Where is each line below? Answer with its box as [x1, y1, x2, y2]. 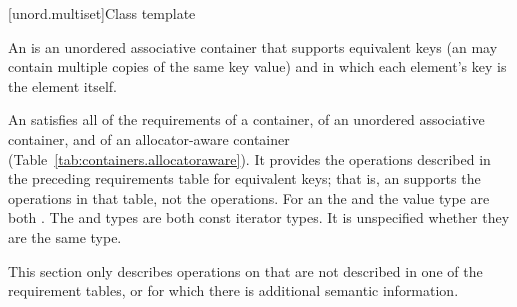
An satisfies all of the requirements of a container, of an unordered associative [8, 109, 485, 130]
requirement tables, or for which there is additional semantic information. [8, 280, 459, 301]
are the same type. [8, 226, 122, 247]
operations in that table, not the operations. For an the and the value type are [8, 187, 490, 208]
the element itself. [8, 75, 117, 96]
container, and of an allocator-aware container [8, 128, 290, 149]
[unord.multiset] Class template [8, 3, 196, 23]
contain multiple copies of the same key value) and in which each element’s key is [8, 56, 507, 77]
